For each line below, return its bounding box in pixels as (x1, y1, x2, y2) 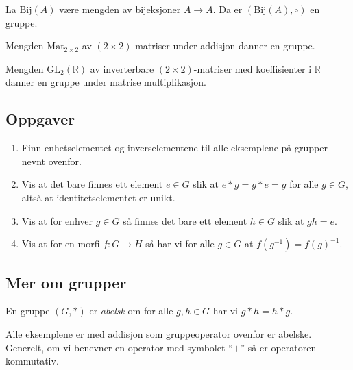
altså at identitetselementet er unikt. (21, 190, 175, 204)
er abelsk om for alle (89, 304, 173, 318)
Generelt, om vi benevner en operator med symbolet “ (5, 340, 233, 354)
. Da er (212, 2, 243, 16)
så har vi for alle (145, 236, 215, 251)
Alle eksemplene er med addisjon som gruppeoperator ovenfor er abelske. (5, 326, 312, 341)
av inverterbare (90, 61, 154, 75)
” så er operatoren (240, 340, 317, 354)
